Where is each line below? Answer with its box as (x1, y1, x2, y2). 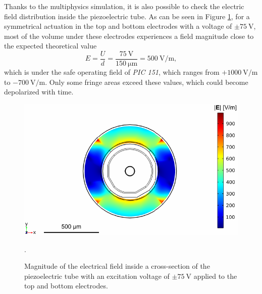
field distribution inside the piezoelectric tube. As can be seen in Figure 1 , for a (4, 11, 250, 21)
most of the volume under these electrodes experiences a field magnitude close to (4, 30, 254, 41)
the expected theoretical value (4, 40, 97, 51)
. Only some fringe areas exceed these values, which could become (45, 76, 248, 87)
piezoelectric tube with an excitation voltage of (24, 270, 170, 281)
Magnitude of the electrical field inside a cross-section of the (24, 261, 210, 271)
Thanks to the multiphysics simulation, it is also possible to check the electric (4, 1, 244, 11)
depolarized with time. (4, 86, 74, 97)
